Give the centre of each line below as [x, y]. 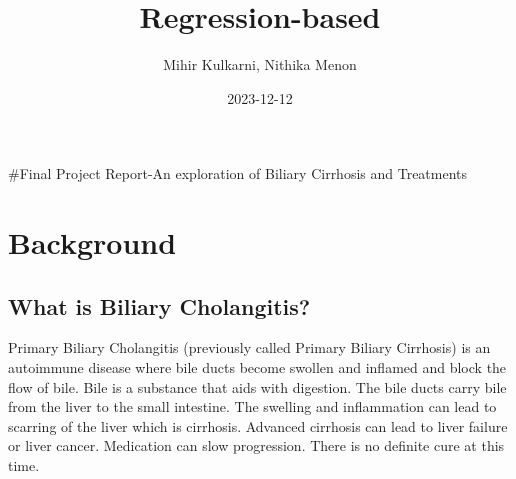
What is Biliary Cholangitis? [159, 305]
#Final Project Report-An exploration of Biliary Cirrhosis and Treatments [238, 173]
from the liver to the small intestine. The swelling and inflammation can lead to [252, 406]
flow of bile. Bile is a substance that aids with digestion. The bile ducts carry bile [257, 386]
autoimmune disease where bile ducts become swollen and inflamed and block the [257, 367]
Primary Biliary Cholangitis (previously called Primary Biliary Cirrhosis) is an [249, 347]
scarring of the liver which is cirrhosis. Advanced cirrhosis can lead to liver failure [258, 425]
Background [92, 242]
